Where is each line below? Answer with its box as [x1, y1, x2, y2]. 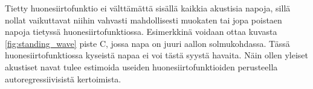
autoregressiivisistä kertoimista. [5, 72, 121, 85]
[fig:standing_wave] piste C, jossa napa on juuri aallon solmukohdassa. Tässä [5, 37, 290, 49]
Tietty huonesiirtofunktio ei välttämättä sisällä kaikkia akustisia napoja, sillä [5, 2, 291, 14]
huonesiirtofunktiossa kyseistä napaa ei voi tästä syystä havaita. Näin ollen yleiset [5, 49, 309, 61]
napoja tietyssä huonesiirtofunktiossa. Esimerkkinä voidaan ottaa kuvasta [5, 25, 277, 38]
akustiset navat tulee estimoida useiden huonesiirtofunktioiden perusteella [5, 60, 278, 73]
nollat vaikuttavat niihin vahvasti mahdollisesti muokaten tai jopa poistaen [5, 13, 282, 26]
